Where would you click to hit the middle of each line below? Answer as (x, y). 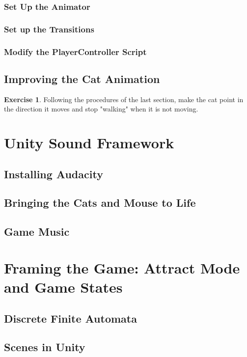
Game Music (37, 232)
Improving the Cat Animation (82, 78)
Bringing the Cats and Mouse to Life (100, 203)
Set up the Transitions (49, 29)
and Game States (63, 287)
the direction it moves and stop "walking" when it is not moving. (101, 109)
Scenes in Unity (45, 347)
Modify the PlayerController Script (75, 51)
